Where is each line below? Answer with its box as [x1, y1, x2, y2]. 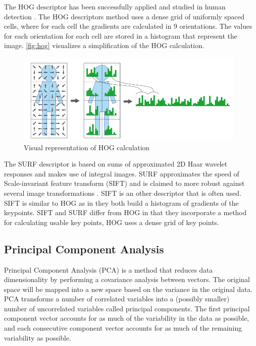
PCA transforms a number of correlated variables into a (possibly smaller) [4, 293, 230, 304]
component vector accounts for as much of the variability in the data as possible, [4, 313, 249, 323]
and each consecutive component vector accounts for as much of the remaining [4, 323, 242, 333]
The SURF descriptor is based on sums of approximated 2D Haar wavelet [4, 159, 228, 169]
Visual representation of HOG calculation [24, 142, 150, 152]
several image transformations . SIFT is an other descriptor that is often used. [4, 187, 242, 198]
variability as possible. [4, 332, 71, 343]
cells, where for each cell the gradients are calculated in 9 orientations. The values [4, 21, 252, 31]
